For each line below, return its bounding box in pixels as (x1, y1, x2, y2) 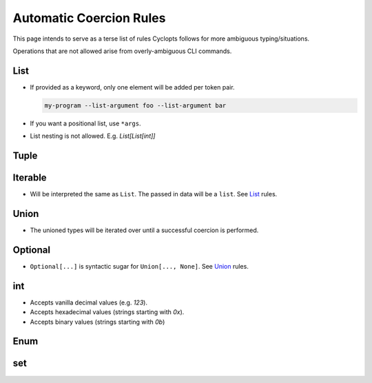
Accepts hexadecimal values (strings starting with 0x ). (30, 308, 185, 316)
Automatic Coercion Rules (12, 10, 166, 25)
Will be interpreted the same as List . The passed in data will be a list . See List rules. (30, 190, 278, 198)
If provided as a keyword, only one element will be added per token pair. (30, 83, 235, 91)
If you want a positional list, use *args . (30, 119, 141, 127)
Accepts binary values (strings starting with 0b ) (30, 318, 165, 326)
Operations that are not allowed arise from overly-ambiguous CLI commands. (12, 47, 232, 55)
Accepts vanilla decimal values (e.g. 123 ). (30, 298, 148, 307)
